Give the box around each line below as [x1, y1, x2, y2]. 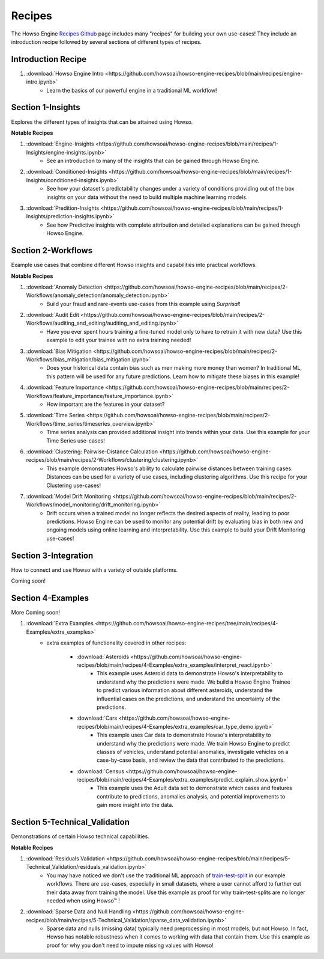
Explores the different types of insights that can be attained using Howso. [11, 118, 193, 126]
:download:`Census [76, 767, 125, 775]
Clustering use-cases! [46, 482, 101, 489]
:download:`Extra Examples [26, 620, 94, 627]
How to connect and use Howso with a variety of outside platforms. [11, 566, 178, 574]
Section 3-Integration [11, 550, 94, 560]
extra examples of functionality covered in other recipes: [46, 639, 187, 646]
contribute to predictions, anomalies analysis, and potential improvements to [97, 792, 286, 800]
